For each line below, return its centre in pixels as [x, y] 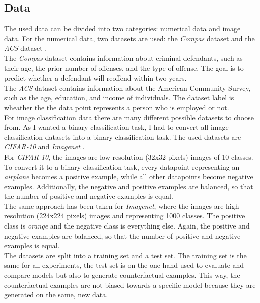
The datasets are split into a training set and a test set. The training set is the [125, 255]
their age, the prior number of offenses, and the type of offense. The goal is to [124, 68]
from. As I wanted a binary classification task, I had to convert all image [116, 127]
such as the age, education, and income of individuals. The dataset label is [119, 97]
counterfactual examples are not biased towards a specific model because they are [130, 285]
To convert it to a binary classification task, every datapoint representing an [122, 166]
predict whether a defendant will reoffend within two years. [95, 78]
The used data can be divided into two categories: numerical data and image [122, 28]
